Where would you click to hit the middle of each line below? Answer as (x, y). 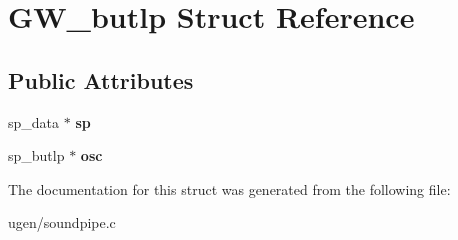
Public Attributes (101, 79)
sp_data (34, 121)
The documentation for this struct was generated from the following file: (229, 188)
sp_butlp (36, 155)
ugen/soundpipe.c (62, 222)
